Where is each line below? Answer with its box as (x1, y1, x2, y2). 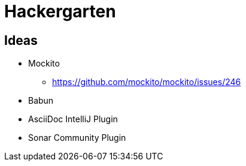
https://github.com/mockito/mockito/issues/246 (52, 77, 241, 87)
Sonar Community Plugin (28, 132, 126, 143)
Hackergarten (4, 1, 116, 22)
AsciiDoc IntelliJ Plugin (28, 114, 118, 125)
